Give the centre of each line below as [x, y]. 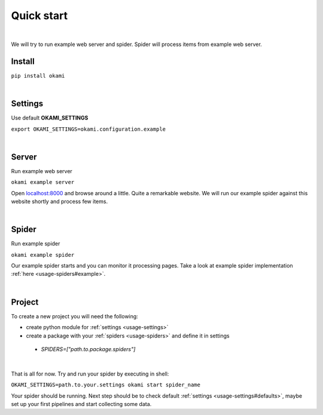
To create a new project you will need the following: [75, 316]
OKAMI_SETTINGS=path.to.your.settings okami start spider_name [106, 385]
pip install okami [38, 76]
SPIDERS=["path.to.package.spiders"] [88, 349]
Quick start [39, 16]
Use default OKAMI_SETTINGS [50, 118]
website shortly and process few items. [59, 201]
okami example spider [43, 255]
